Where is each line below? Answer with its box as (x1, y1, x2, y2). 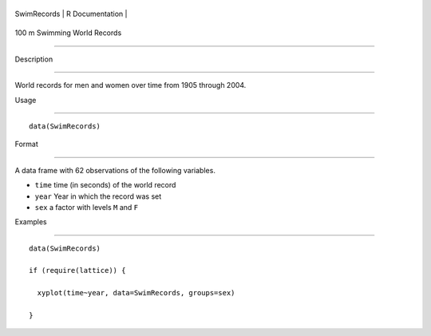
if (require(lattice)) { (29, 266, 126, 275)
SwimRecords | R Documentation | (14, 9, 128, 18)
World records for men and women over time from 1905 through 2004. (14, 81, 247, 90)
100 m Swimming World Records (14, 28, 122, 38)
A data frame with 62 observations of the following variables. (14, 165, 215, 175)
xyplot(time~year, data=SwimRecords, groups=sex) (37, 288, 235, 298)
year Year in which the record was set (34, 192, 162, 201)
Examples (14, 217, 47, 227)
